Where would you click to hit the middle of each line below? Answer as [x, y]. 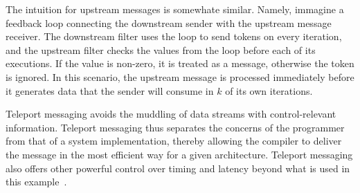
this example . [36, 182]
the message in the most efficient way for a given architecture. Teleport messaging [179, 154]
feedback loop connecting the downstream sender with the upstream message [169, 22]
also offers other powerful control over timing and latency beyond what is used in [178, 168]
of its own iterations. [269, 90]
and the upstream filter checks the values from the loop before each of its [161, 49]
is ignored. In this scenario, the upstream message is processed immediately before [180, 76]
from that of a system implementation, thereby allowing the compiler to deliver [174, 141]
